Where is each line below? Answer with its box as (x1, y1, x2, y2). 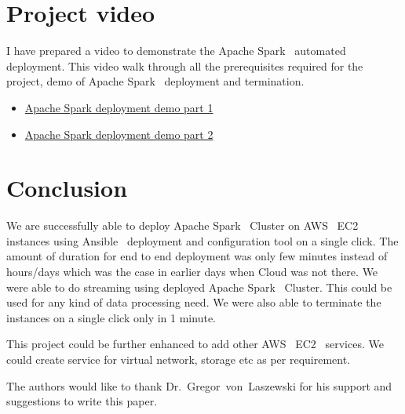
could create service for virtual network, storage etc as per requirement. (6, 350, 351, 367)
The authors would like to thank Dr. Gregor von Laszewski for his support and (6, 377, 392, 394)
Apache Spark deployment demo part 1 (24, 99, 213, 115)
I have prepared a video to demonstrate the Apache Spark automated (6, 42, 346, 59)
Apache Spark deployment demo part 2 (24, 125, 213, 142)
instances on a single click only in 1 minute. (6, 309, 216, 325)
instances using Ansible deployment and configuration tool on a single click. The (6, 232, 399, 249)
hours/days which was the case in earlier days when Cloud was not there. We (6, 263, 378, 279)
